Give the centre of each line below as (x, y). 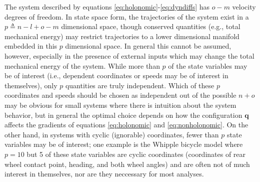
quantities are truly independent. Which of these (140, 85)
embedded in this (31, 46)
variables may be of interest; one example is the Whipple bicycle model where (124, 144)
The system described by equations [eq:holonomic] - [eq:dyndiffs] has (107, 7)
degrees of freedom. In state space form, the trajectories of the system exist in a (127, 16)
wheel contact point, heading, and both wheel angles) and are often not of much (127, 164)
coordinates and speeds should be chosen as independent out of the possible (120, 95)
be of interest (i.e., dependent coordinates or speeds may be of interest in (116, 75)
